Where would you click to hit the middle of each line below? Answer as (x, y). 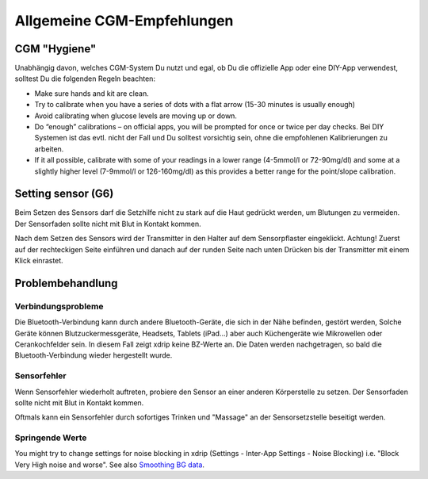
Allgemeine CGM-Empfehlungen (124, 21)
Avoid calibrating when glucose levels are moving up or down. (136, 116)
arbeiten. (49, 149)
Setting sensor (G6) (64, 194)
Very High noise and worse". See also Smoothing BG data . (110, 465)
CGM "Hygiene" (55, 49)
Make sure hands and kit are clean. (92, 93)
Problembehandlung (66, 283)
